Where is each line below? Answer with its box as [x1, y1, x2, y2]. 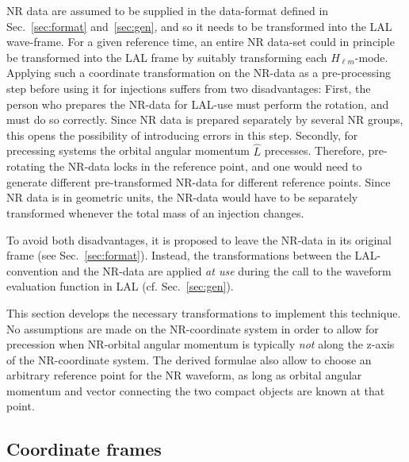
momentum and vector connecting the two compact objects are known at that [6, 382, 385, 398]
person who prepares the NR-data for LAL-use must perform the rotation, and [6, 95, 389, 112]
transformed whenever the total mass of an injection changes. [6, 204, 304, 221]
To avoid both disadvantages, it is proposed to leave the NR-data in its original [6, 231, 392, 248]
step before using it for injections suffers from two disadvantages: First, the [6, 79, 371, 96]
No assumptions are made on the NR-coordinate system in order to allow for [6, 320, 379, 337]
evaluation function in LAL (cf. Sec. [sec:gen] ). [6, 278, 234, 295]
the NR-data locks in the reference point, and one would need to [48, 158, 362, 175]
